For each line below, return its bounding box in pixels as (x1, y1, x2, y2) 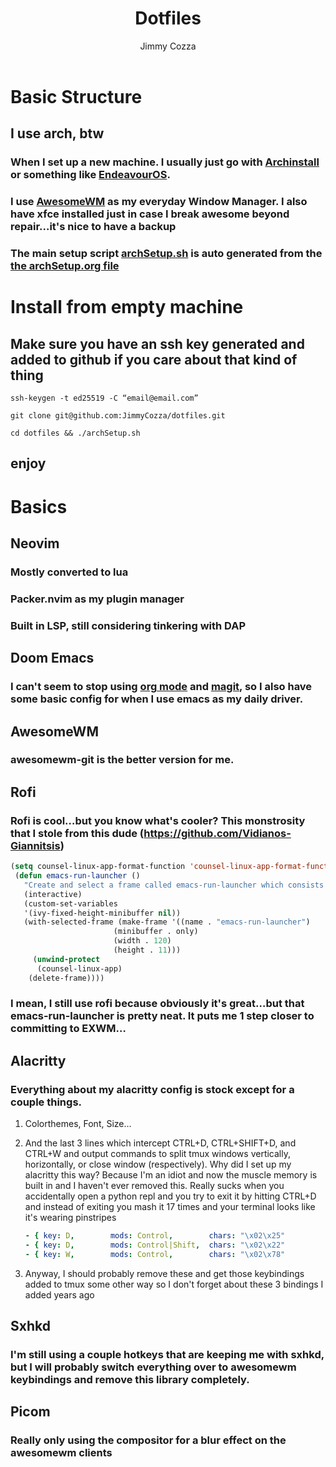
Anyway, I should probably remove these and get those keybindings (24, 1267, 305, 1279)
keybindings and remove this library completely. (10, 1373, 250, 1387)
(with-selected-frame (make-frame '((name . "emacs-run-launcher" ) (23, 917, 311, 927)
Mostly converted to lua (10, 565, 129, 579)
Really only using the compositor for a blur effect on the (10, 1433, 287, 1447)
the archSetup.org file (10, 259, 120, 273)
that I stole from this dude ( (10, 826, 145, 840)
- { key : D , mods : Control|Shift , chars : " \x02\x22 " (24, 1240, 286, 1250)
